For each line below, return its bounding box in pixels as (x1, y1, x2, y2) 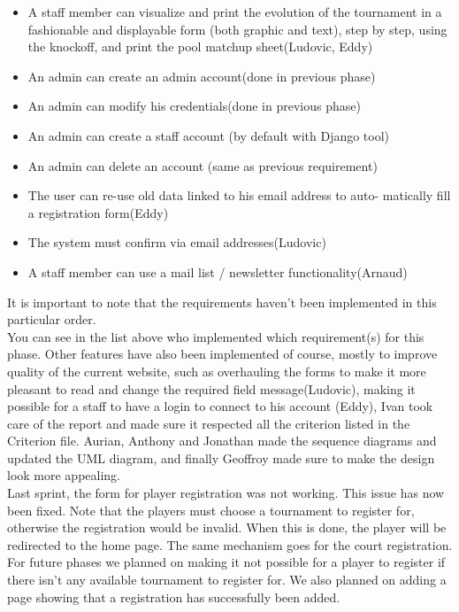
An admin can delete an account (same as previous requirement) (27, 156, 378, 174)
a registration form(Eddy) (27, 203, 169, 221)
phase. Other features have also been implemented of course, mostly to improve (7, 345, 438, 363)
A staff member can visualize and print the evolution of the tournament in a (27, 3, 442, 20)
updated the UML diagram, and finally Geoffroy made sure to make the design (7, 448, 435, 467)
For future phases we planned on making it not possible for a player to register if (7, 553, 446, 571)
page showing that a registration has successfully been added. (7, 587, 340, 606)
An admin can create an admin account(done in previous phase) (27, 66, 376, 85)
